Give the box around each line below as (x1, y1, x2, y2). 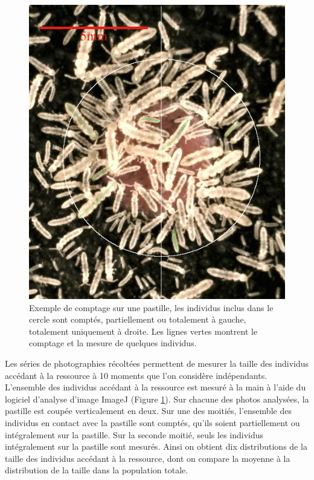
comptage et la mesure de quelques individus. (29, 337, 197, 349)
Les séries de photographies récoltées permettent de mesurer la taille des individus (5, 357, 309, 370)
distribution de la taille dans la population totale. (5, 464, 188, 476)
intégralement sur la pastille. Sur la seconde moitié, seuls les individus (5, 428, 264, 441)
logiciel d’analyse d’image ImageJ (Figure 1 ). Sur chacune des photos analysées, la (5, 392, 309, 405)
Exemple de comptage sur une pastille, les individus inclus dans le (29, 301, 274, 314)
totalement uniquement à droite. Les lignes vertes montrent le (29, 324, 258, 337)
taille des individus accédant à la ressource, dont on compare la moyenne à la (5, 452, 290, 464)
